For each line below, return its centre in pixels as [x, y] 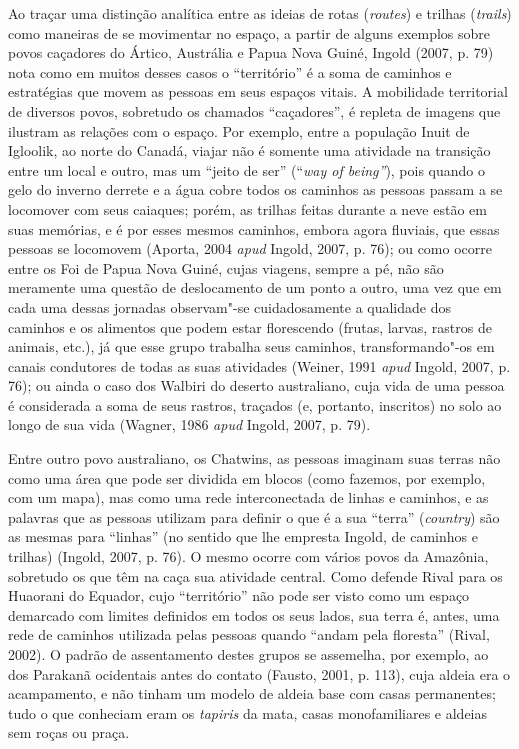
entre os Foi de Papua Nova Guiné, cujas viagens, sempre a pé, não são [226, 267]
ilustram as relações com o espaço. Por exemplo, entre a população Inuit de [239, 130]
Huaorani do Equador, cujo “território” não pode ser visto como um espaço [239, 595]
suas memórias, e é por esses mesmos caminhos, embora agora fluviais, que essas [254, 228]
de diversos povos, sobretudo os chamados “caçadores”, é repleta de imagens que [254, 110]
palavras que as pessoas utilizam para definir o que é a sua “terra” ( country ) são [254, 516]
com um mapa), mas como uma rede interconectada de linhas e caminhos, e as [248, 497]
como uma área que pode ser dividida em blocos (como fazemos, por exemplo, [247, 477]
